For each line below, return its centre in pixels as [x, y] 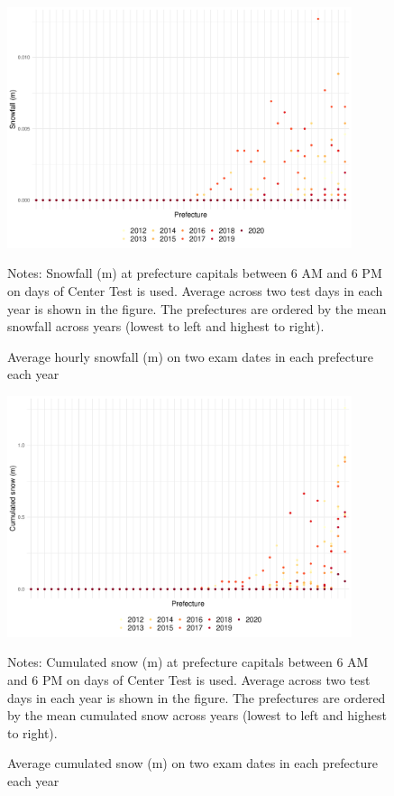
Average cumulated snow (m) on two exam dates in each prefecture [192, 763]
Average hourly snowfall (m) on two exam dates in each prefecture [190, 356]
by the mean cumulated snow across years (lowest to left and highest [197, 715]
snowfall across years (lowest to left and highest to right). [166, 326]
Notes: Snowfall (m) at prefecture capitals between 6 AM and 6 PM [195, 273]
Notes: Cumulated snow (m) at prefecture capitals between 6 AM [188, 662]
